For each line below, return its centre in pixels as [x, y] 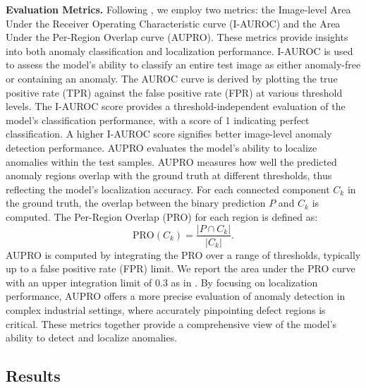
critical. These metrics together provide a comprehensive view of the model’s [171, 323]
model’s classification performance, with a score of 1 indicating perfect [158, 120]
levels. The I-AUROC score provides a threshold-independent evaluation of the [176, 106]
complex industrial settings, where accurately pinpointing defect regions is [166, 309]
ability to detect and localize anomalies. [92, 338]
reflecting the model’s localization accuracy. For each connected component [168, 189]
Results [33, 376]
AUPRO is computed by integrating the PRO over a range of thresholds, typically [183, 254]
